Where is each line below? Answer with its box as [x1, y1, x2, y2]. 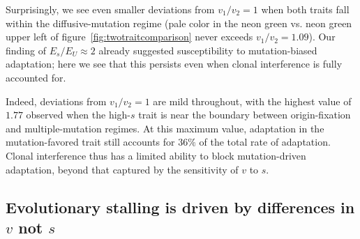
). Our [308, 29, 336, 44]
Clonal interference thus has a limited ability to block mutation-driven [6, 148, 306, 162]
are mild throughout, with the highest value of [153, 93, 352, 108]
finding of [6, 43, 46, 57]
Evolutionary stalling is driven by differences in [6, 196, 355, 217]
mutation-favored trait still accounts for [6, 134, 175, 149]
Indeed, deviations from [6, 93, 107, 108]
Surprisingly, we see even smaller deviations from [6, 2, 215, 16]
